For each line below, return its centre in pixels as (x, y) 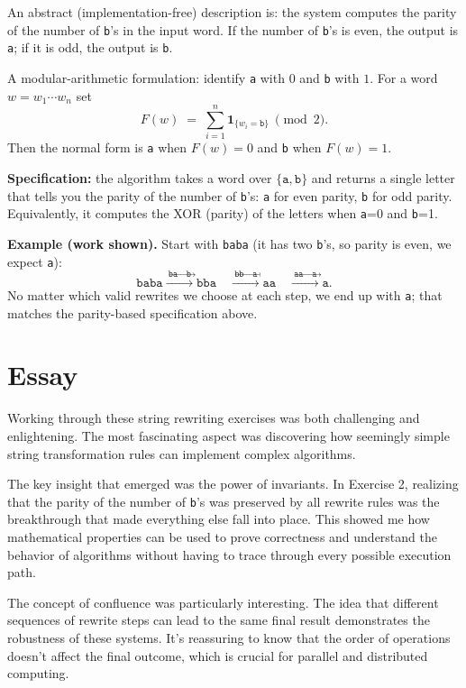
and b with (329, 77)
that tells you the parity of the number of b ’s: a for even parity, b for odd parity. (230, 195)
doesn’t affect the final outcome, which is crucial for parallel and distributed (218, 655)
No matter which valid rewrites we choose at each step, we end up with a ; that (225, 294)
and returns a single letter (383, 177)
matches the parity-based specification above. (132, 312)
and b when (289, 147)
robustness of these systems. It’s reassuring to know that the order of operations (229, 637)
